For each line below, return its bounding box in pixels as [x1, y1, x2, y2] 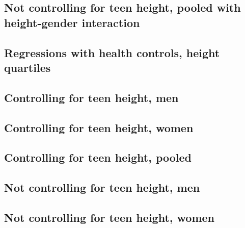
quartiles [4, 59, 51, 75]
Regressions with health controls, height [4, 44, 220, 60]
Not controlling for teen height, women [4, 209, 215, 225]
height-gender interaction [4, 14, 140, 30]
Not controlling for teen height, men [4, 180, 200, 195]
